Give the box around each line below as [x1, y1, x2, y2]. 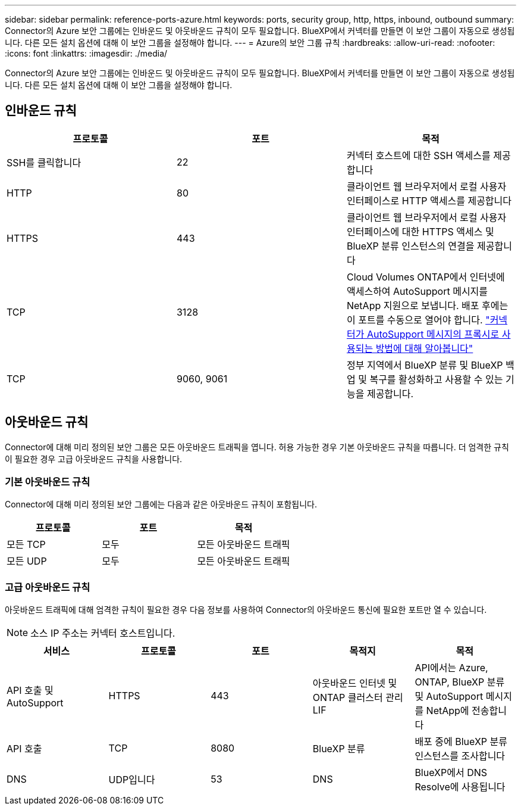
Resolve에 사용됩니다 [415, 781, 506, 793]
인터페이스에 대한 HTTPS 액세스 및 [346, 225, 494, 238]
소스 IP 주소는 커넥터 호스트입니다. [30, 627, 175, 640]
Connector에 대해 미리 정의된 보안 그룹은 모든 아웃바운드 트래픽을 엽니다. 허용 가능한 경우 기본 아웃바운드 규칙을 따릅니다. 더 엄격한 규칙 [5, 441, 509, 452]
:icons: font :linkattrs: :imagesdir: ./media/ [5, 48, 168, 58]
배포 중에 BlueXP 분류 [415, 736, 508, 748]
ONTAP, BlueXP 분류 [415, 676, 505, 688]
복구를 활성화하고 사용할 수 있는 [369, 373, 503, 385]
